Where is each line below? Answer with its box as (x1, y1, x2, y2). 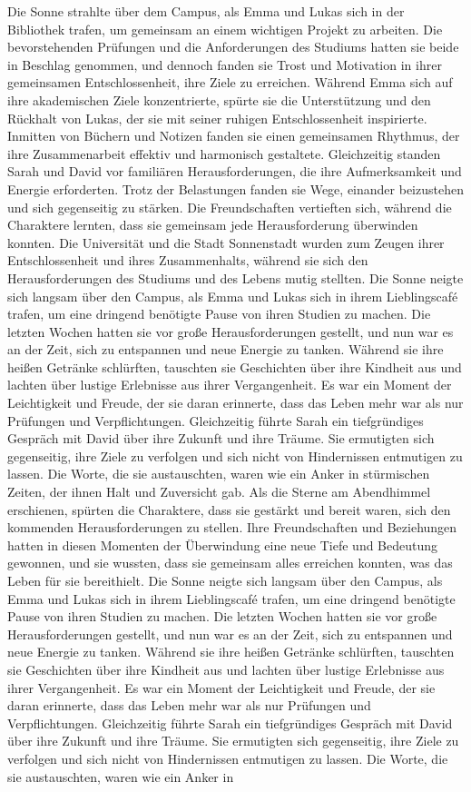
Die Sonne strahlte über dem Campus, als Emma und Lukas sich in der (7, 2, 405, 20)
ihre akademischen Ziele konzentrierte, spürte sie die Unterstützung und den (7, 90, 431, 109)
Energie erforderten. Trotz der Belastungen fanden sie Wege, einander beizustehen (7, 179, 464, 198)
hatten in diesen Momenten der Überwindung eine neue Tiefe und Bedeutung (7, 535, 438, 554)
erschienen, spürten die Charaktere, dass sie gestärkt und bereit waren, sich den (7, 500, 451, 519)
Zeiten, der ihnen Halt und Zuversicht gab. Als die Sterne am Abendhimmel (7, 482, 431, 501)
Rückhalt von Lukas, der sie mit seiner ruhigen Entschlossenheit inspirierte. (7, 108, 427, 127)
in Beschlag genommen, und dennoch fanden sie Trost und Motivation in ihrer (7, 54, 442, 74)
